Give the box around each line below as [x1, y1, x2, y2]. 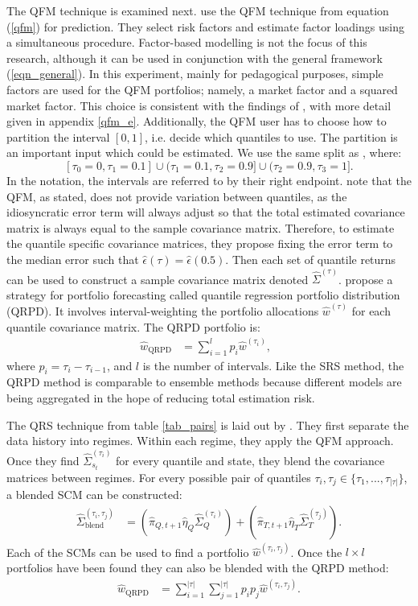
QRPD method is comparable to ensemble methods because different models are [6, 373, 402, 390]
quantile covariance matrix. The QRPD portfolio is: [6, 318, 260, 335]
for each [351, 303, 391, 319]
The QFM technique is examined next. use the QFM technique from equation [6, 2, 389, 19]
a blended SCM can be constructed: [6, 486, 182, 503]
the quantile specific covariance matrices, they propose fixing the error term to [6, 235, 393, 252]
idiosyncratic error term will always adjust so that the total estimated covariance [6, 204, 405, 221]
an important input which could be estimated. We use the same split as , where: [6, 144, 402, 161]
